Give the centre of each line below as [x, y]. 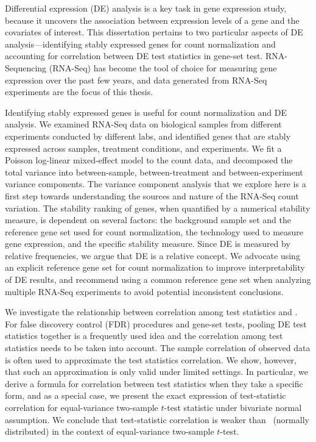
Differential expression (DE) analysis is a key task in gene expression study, [146, 8]
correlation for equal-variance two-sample [82, 407]
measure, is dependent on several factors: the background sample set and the [148, 220]
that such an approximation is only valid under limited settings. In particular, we [156, 372]
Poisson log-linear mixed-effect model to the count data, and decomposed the [149, 160]
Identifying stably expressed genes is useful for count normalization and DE [146, 112]
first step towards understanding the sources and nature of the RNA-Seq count [152, 195]
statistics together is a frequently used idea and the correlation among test [144, 336]
